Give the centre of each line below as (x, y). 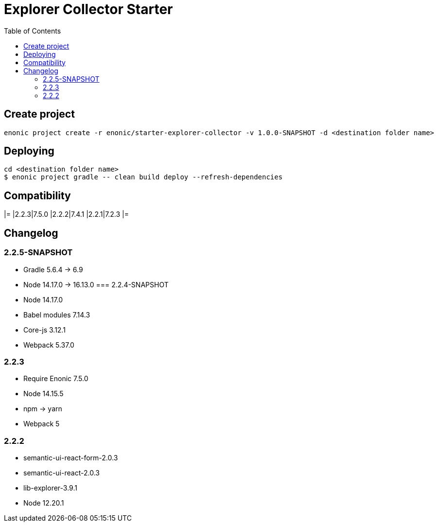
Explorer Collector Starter (88, 9)
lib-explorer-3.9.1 (50, 488)
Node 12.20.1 (44, 503)
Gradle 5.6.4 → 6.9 (53, 269)
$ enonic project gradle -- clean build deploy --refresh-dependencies (143, 177)
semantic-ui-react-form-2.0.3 (71, 458)
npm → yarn (43, 409)
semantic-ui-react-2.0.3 (61, 473)
